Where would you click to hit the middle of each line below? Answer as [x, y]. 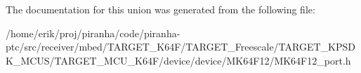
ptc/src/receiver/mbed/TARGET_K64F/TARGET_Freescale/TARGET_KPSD [180, 47]
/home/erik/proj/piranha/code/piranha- [93, 33]
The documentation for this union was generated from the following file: [160, 9]
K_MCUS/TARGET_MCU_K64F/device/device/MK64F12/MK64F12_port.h [178, 60]
